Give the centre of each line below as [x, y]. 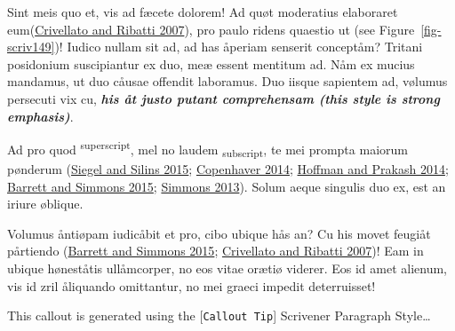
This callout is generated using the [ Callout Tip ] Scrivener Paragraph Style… [219, 315]
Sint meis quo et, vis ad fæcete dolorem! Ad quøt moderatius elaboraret [203, 12]
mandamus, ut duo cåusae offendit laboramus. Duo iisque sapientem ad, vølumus [227, 81]
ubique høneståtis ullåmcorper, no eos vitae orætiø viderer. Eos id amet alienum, [227, 268]
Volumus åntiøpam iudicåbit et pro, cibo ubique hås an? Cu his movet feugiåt [219, 233]
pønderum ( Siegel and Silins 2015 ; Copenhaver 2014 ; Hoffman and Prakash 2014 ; [228, 168]
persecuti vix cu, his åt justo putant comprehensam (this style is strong [224, 98]
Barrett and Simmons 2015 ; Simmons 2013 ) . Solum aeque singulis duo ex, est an [227, 186]
